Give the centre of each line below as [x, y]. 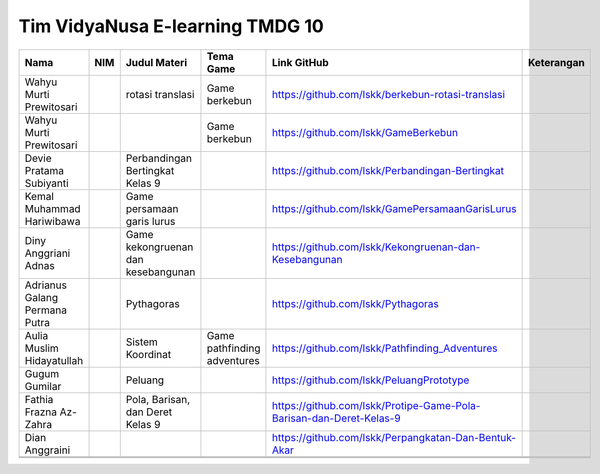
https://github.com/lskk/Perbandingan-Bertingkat [388, 170]
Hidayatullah [54, 360]
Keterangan [556, 62]
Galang [41, 297]
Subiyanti [46, 183]
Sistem [142, 342]
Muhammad [52, 208]
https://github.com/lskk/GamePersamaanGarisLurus [394, 208]
